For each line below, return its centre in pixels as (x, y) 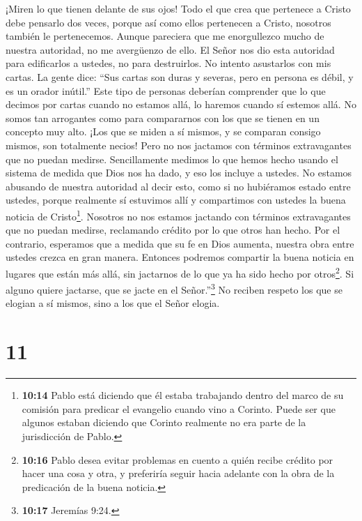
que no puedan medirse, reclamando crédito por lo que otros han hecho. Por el (173, 230)
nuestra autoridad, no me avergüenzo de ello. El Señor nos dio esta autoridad (170, 49)
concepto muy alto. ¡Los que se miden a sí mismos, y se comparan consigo (163, 131)
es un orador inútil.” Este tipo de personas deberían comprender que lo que (166, 90)
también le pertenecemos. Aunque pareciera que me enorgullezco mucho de (165, 36)
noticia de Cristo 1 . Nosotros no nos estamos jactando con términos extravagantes (178, 215)
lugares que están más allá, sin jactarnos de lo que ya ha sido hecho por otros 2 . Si (180, 272)
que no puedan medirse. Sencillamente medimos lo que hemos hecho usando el (172, 159)
